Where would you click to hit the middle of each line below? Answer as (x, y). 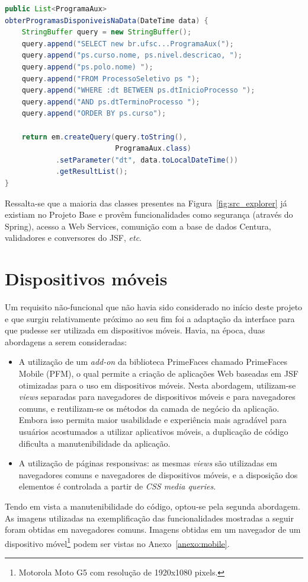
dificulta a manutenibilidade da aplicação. (94, 443)
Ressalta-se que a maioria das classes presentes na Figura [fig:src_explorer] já (146, 203)
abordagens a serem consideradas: (66, 341)
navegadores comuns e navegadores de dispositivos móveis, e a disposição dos (158, 474)
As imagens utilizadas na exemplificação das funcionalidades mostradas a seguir (149, 518)
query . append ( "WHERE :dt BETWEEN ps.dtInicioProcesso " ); (138, 90)
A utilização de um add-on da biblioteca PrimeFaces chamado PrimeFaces (153, 362)
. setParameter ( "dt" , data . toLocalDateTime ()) (147, 160)
